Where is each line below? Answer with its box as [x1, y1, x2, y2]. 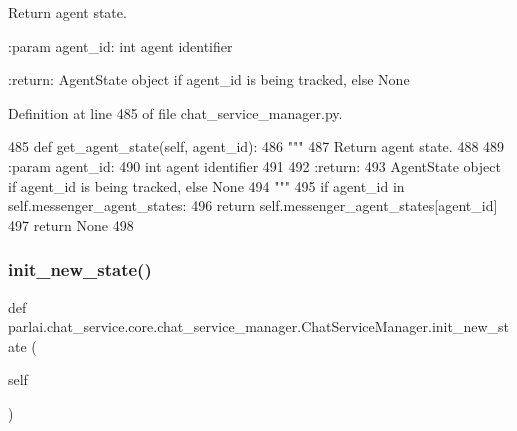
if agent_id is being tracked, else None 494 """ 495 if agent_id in [8, 175, 405, 196]
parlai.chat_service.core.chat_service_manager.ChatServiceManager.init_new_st [8, 316, 510, 337]
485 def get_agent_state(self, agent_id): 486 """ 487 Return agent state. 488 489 [8, 136, 505, 157]
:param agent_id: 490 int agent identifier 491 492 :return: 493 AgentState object [8, 155, 501, 176]
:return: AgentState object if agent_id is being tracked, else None [8, 69, 410, 90]
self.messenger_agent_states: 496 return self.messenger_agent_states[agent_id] [8, 195, 498, 216]
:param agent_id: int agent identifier [8, 35, 233, 56]
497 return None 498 [8, 214, 134, 235]
